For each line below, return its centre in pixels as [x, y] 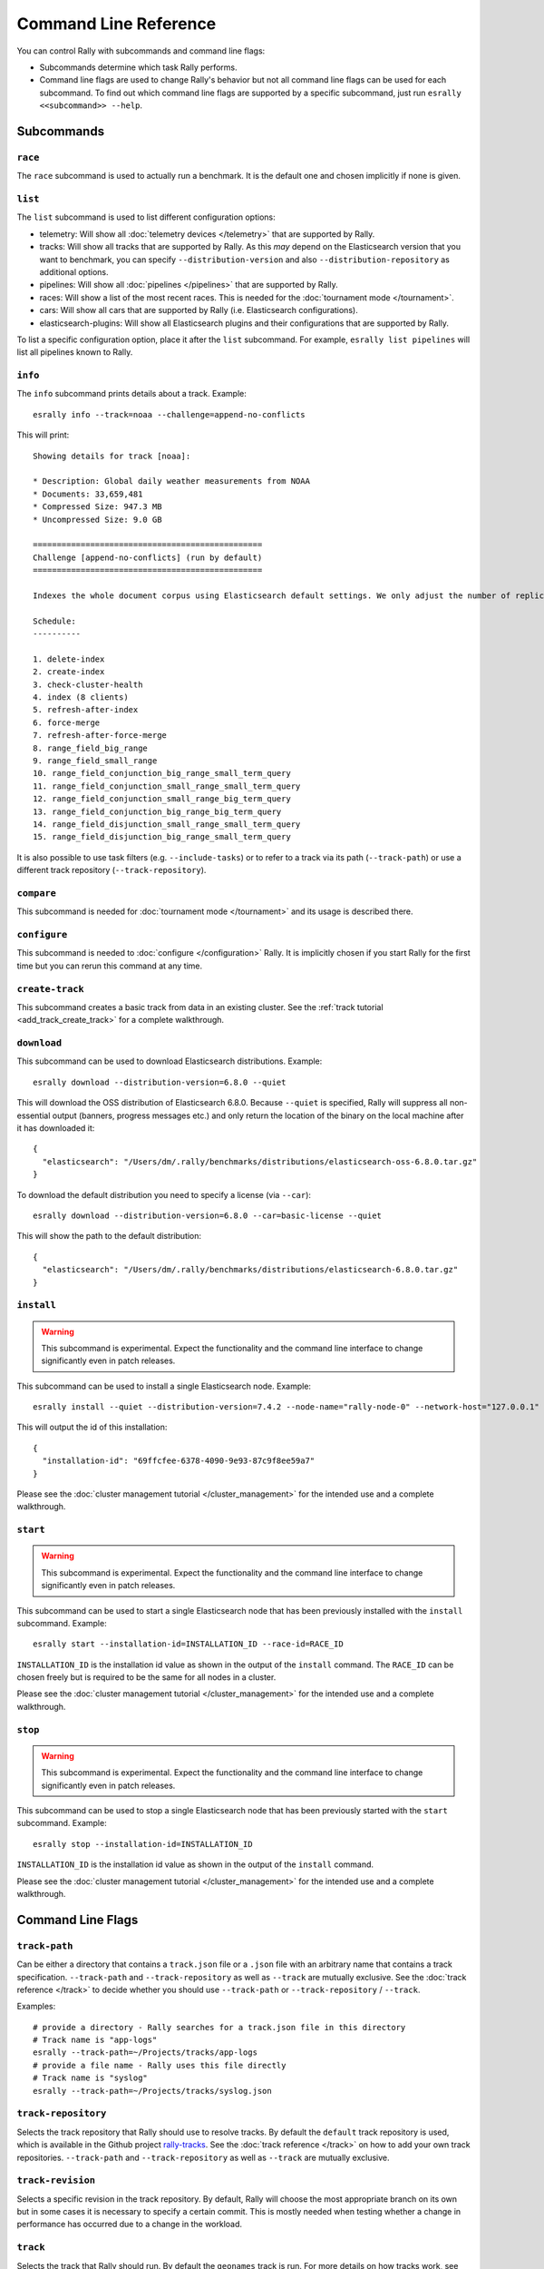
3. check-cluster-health [88, 684]
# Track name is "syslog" [91, 2078]
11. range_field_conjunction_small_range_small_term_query [167, 786]
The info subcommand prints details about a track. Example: [131, 394]
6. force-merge [67, 722]
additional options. [74, 271]
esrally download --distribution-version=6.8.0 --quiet [160, 1082]
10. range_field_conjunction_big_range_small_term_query [162, 773]
